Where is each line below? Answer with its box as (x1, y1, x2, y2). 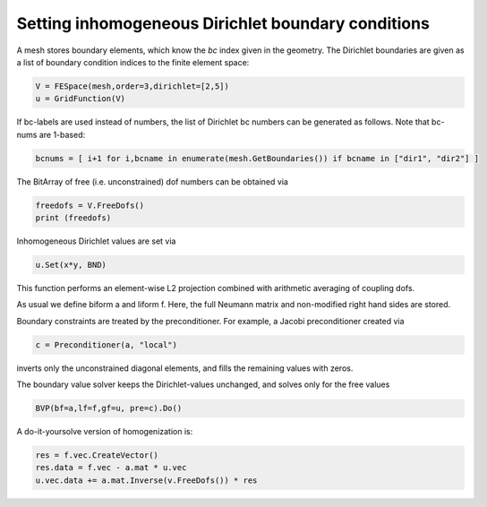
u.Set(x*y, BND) (35, 260, 107, 270)
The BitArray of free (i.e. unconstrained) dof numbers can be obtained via (16, 176, 288, 187)
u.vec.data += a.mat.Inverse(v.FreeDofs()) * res (35, 475, 258, 486)
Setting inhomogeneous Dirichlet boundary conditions (16, 13, 430, 33)
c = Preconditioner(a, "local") (35, 339, 178, 349)
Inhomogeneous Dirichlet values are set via (16, 236, 176, 246)
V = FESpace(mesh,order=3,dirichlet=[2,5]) (35, 81, 230, 91)
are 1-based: (38, 129, 86, 140)
